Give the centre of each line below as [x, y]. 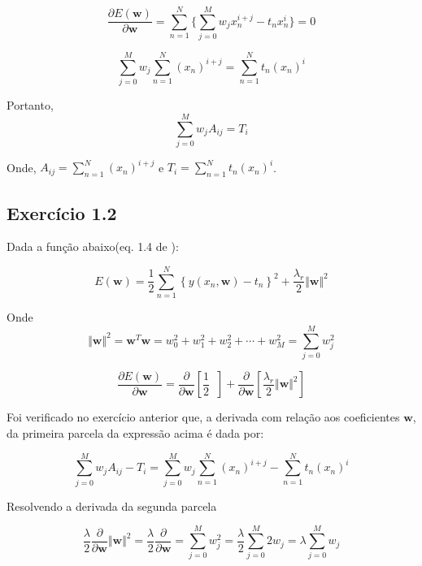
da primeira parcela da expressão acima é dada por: [135, 432]
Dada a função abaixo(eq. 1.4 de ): [93, 246]
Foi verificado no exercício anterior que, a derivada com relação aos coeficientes [203, 417]
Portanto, [30, 105]
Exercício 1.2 [62, 212]
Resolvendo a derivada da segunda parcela [112, 506]
